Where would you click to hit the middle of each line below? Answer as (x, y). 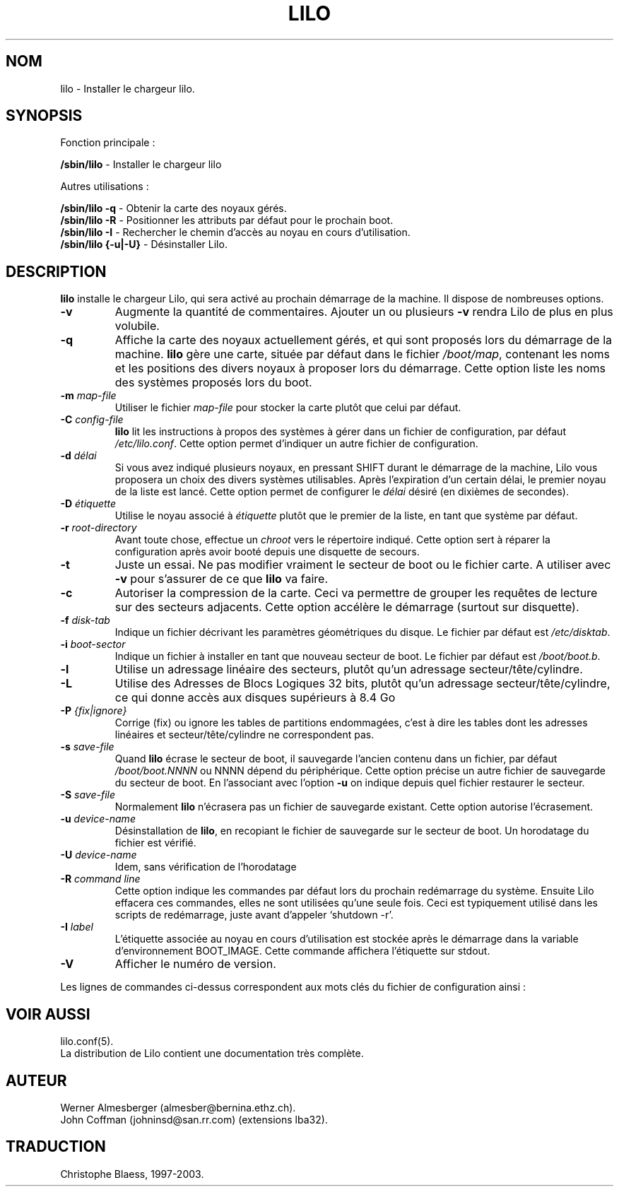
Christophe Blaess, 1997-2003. (132, 1174)
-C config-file (92, 420)
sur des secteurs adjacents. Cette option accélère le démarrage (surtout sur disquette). (347, 607)
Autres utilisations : (105, 187)
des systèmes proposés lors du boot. (213, 383)
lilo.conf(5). (87, 1041)
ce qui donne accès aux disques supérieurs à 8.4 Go (255, 698)
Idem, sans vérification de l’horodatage (206, 867)
